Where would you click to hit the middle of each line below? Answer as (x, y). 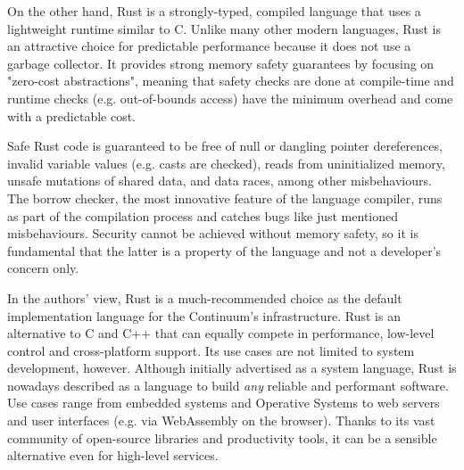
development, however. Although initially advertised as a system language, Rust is (232, 368)
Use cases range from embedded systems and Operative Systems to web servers (224, 403)
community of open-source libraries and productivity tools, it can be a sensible (222, 437)
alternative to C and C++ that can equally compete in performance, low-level (221, 333)
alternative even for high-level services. (113, 455)
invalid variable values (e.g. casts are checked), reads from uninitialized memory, (226, 163)
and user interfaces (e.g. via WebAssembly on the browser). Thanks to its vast (221, 421)
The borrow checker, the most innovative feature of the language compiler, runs (225, 198)
